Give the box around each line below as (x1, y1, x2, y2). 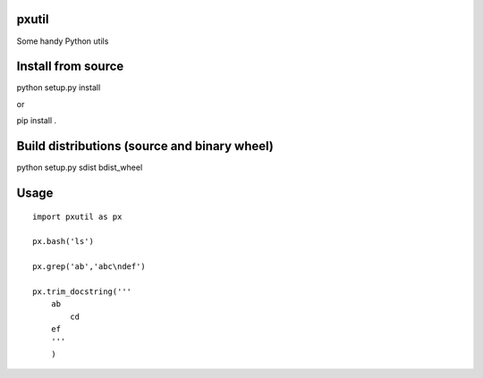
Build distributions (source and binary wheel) (16, 139, 275, 154)
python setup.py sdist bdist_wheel (16, 162, 143, 173)
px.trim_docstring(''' (32, 286, 132, 297)
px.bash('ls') (32, 237, 94, 247)
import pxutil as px (32, 211, 123, 222)
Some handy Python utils (16, 36, 109, 46)
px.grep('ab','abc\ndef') (32, 262, 147, 272)
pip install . (16, 115, 57, 126)
